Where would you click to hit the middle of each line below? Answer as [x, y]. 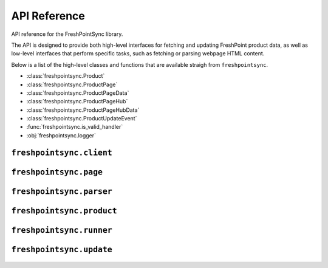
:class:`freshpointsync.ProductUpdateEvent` [82, 119]
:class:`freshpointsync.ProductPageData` [78, 93]
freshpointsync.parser [62, 191]
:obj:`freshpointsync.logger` [61, 135]
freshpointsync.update [62, 249]
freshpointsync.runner [62, 230]
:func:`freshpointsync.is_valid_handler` [75, 127]
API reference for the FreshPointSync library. [67, 34]
